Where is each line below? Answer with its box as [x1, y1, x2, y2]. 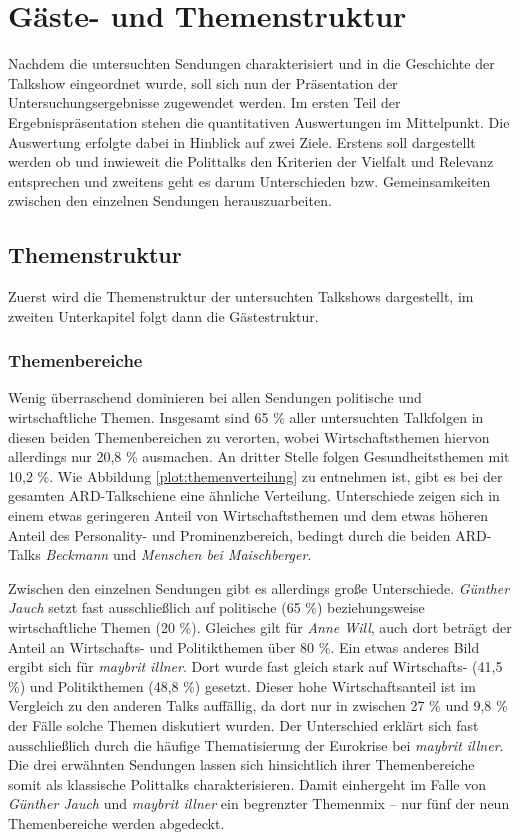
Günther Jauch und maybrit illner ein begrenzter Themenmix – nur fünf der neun [8, 793, 510, 814]
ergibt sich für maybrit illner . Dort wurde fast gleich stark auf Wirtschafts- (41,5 [8, 656, 503, 677]
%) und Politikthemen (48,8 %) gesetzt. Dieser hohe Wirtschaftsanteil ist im [8, 675, 476, 696]
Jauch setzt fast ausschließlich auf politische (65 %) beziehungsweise [8, 597, 425, 618]
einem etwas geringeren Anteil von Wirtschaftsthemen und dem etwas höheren [8, 505, 488, 526]
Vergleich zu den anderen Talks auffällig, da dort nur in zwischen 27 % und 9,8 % [8, 695, 508, 716]
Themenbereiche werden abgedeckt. [8, 812, 225, 833]
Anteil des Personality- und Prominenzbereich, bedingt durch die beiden [8, 524, 451, 545]
